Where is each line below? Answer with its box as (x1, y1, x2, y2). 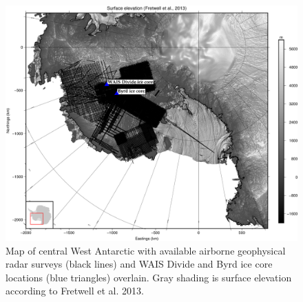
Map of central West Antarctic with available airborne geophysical (6, 243, 286, 257)
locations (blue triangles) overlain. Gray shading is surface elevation (6, 270, 292, 284)
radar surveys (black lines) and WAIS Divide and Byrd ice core (6, 257, 273, 271)
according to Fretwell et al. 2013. (6, 283, 144, 298)
